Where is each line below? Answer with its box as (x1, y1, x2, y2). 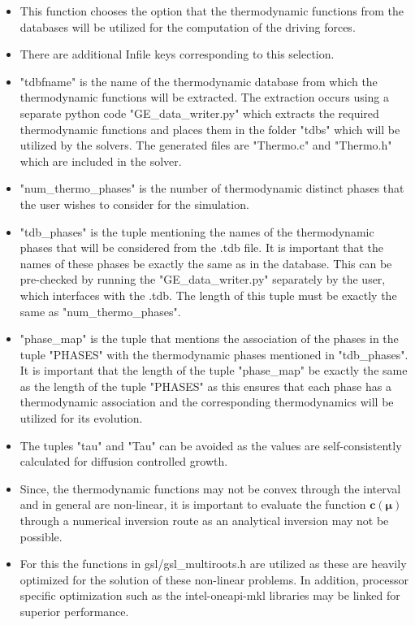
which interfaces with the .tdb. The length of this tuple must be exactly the (19, 286, 397, 303)
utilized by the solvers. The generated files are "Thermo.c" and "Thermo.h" (19, 137, 392, 154)
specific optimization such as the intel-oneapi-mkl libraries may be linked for (19, 587, 400, 604)
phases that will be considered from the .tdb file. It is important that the (19, 239, 384, 256)
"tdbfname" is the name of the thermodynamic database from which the (19, 72, 378, 89)
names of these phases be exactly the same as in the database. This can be (19, 254, 392, 271)
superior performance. (19, 603, 129, 619)
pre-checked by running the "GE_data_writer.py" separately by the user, (19, 271, 386, 288)
